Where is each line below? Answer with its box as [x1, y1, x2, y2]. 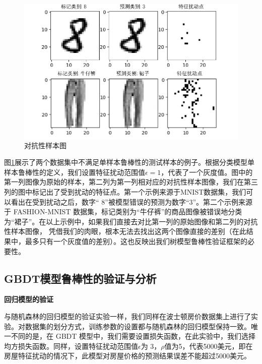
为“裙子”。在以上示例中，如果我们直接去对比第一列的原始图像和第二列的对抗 [4, 216, 258, 226]
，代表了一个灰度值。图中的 [161, 166, 253, 177]
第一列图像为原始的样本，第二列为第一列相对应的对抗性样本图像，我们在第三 [4, 176, 258, 187]
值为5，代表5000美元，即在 [164, 340, 253, 351]
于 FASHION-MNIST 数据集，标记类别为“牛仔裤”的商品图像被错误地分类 [4, 206, 242, 217]
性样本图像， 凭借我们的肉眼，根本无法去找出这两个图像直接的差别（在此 [4, 226, 246, 236]
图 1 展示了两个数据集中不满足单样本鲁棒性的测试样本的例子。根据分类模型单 [4, 157, 254, 167]
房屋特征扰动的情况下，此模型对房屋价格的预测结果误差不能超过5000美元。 [4, 350, 251, 361]
